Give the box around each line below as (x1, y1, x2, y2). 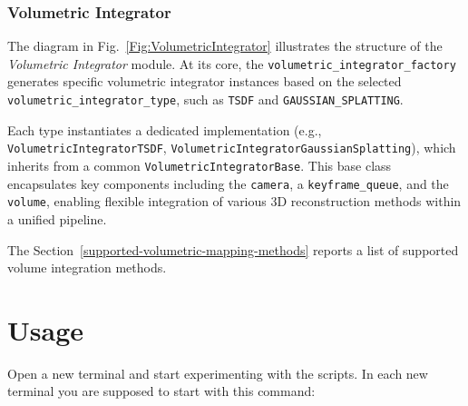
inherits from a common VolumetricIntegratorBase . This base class (7, 155, 392, 174)
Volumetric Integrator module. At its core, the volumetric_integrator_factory (7, 54, 456, 73)
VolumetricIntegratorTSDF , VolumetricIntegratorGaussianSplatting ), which (7, 138, 456, 157)
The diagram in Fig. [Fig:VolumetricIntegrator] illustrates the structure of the (7, 36, 443, 55)
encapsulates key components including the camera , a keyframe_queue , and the (7, 173, 449, 193)
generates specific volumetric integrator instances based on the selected (7, 72, 402, 91)
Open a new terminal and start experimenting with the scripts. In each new (7, 363, 428, 382)
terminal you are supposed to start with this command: (7, 381, 316, 401)
